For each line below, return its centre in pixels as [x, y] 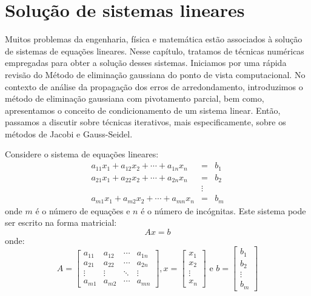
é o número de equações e [83, 210]
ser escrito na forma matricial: [61, 222]
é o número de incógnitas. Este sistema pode [223, 210]
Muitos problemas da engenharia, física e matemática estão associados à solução [154, 39]
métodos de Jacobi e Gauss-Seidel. [69, 133]
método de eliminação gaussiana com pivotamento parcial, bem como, [135, 98]
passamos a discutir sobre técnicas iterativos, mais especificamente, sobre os [145, 122]
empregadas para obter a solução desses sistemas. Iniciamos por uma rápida [146, 63]
